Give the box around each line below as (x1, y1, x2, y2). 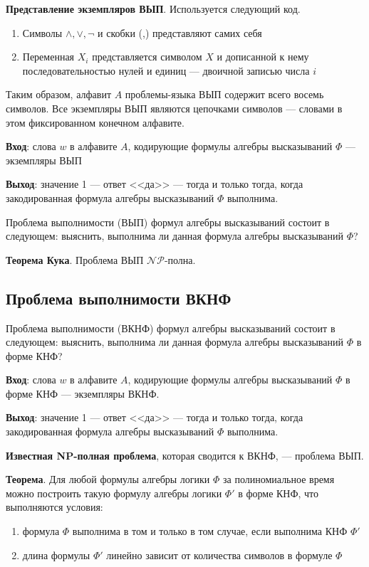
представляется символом (92, 49, 202, 64)
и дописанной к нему (217, 49, 309, 64)
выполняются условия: (6, 499, 103, 514)
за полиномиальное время (223, 472, 335, 487)
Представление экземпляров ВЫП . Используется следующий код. (6, 1, 301, 16)
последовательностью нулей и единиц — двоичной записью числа (22, 63, 310, 78)
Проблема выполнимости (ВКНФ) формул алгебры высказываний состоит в (6, 320, 336, 335)
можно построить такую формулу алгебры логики (6, 485, 222, 500)
